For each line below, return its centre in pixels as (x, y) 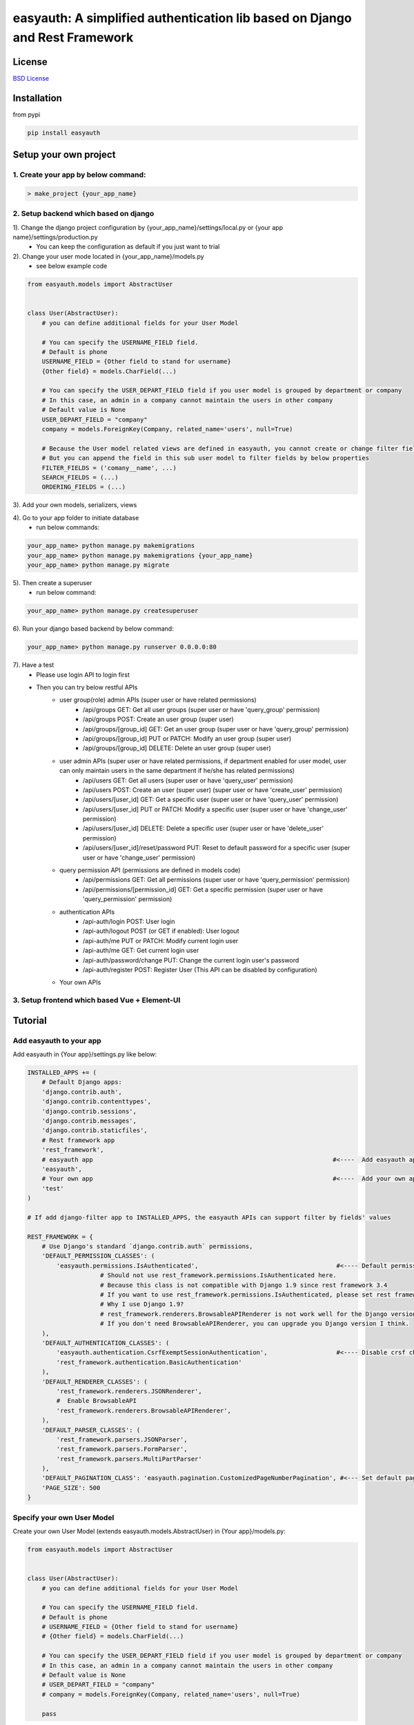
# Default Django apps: (82, 1082)
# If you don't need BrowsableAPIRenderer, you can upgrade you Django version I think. (255, 1324)
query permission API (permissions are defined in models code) (150, 870)
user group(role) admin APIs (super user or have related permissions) (158, 700)
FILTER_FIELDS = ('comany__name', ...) (109, 468)
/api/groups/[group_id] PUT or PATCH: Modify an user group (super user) (187, 738)
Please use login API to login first (83, 674)
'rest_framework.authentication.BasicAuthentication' (149, 1362)
